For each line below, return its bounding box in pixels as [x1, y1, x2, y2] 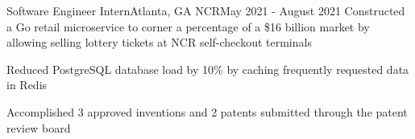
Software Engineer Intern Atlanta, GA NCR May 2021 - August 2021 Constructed [6, 2, 405, 18]
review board [6, 119, 71, 136]
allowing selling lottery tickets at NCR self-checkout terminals [6, 34, 312, 51]
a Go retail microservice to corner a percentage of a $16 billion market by [6, 18, 370, 35]
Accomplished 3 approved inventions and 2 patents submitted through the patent [6, 103, 408, 120]
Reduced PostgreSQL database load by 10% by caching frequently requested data [6, 60, 409, 77]
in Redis [6, 76, 48, 93]
